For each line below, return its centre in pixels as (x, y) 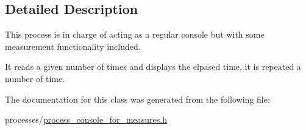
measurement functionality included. (73, 46)
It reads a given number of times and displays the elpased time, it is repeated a (153, 67)
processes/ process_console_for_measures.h (86, 119)
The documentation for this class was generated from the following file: (137, 99)
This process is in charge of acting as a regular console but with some (135, 34)
